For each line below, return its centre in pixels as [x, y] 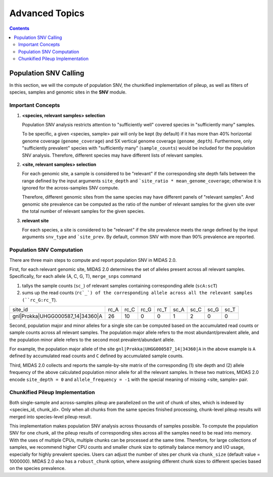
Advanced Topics [47, 13]
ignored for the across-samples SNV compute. [71, 188]
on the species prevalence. [37, 468]
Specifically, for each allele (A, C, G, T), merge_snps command [75, 276]
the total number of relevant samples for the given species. [83, 211]
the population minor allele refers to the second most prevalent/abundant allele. [92, 340]
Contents [19, 28]
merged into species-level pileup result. [51, 416]
